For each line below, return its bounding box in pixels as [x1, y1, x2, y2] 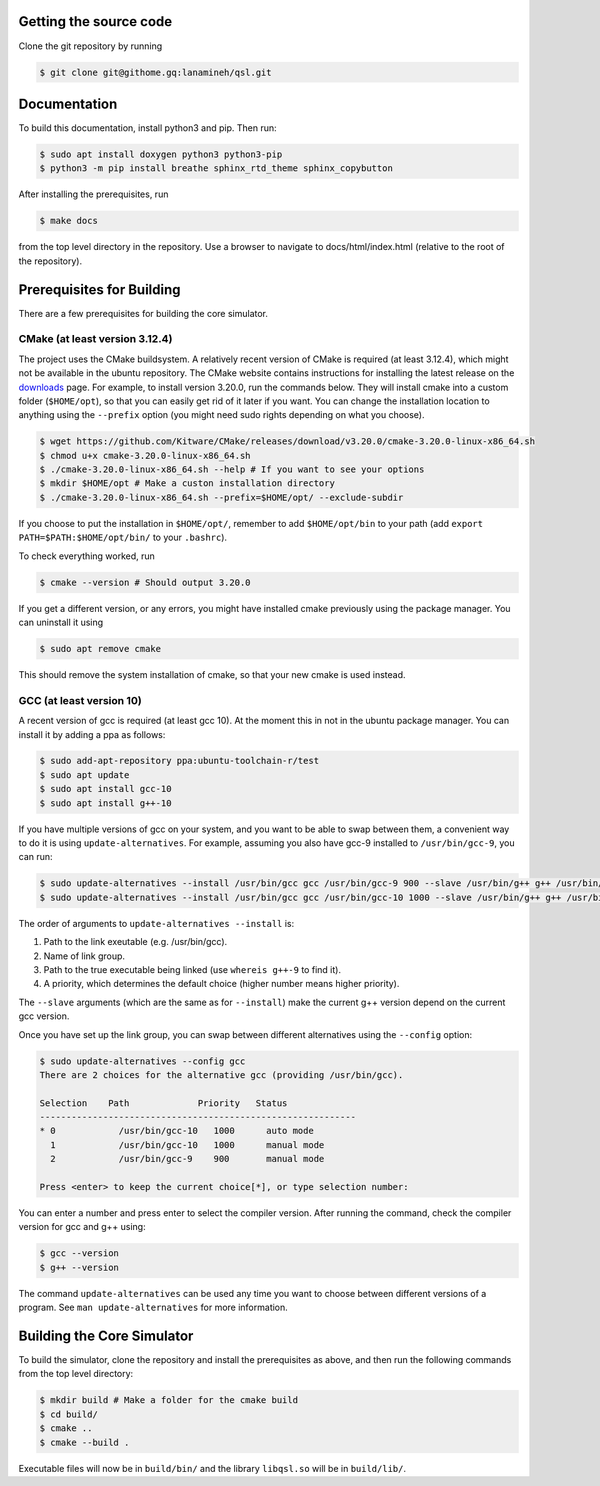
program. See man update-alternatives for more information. [18, 1301, 289, 1314]
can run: [18, 851, 54, 863]
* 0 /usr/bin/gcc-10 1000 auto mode [39, 1125, 314, 1137]
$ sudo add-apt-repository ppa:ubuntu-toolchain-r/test [39, 755, 320, 767]
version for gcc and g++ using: [18, 1221, 146, 1233]
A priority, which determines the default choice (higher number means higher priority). [43, 978, 400, 990]
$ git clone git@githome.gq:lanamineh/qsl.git [39, 66, 272, 78]
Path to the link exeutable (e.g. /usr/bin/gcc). [43, 936, 228, 948]
